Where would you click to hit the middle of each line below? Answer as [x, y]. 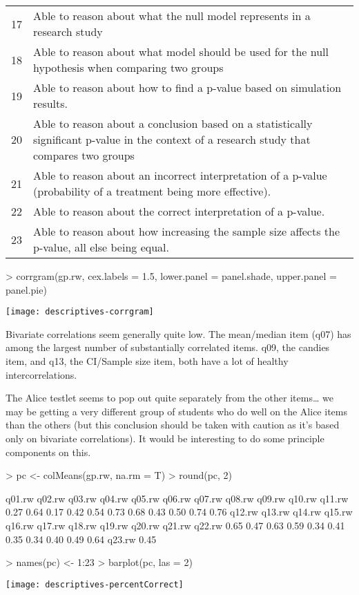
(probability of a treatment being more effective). [152, 191]
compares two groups [84, 155]
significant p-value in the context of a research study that [172, 139]
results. [51, 103]
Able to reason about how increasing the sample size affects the [187, 231]
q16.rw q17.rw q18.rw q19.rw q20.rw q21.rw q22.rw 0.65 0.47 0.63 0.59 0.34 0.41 [175, 525]
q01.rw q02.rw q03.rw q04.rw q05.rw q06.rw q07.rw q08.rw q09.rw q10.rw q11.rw [177, 498]
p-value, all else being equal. [101, 247]
